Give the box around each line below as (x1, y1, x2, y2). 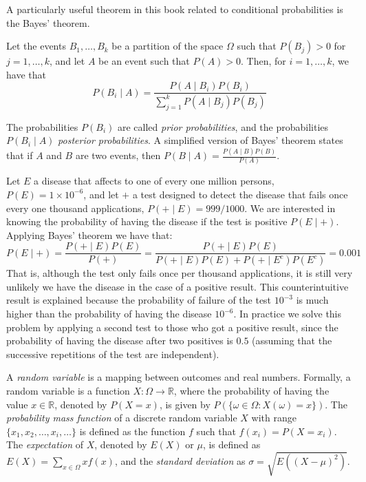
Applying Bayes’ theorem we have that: (6, 227, 173, 242)
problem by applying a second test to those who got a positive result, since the (6, 319, 338, 334)
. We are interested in (244, 200, 336, 215)
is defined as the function (79, 423, 186, 438)
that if (6, 148, 33, 163)
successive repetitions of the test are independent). (6, 346, 219, 361)
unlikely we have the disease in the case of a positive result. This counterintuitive (6, 279, 349, 293)
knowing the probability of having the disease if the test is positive (6, 214, 288, 229)
